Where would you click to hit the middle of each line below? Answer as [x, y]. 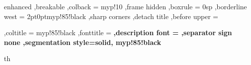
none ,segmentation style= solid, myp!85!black [83, 42]
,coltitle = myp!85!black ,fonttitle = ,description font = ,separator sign [118, 32]
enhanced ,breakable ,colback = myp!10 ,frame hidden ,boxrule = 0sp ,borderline [125, 6]
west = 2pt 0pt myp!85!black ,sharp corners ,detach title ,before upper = [111, 16]
